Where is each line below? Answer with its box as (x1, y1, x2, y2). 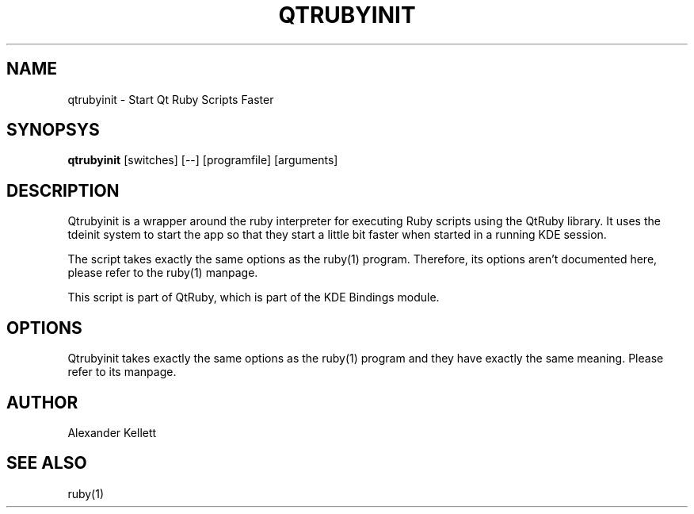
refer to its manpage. (67, 365, 177, 379)
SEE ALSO (6, 453, 87, 474)
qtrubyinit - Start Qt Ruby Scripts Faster (67, 92, 274, 106)
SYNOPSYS (6, 120, 100, 140)
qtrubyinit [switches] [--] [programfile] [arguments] (67, 153, 338, 167)
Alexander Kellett (67, 425, 157, 439)
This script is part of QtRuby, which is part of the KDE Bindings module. (67, 290, 440, 305)
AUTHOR (6, 392, 78, 412)
